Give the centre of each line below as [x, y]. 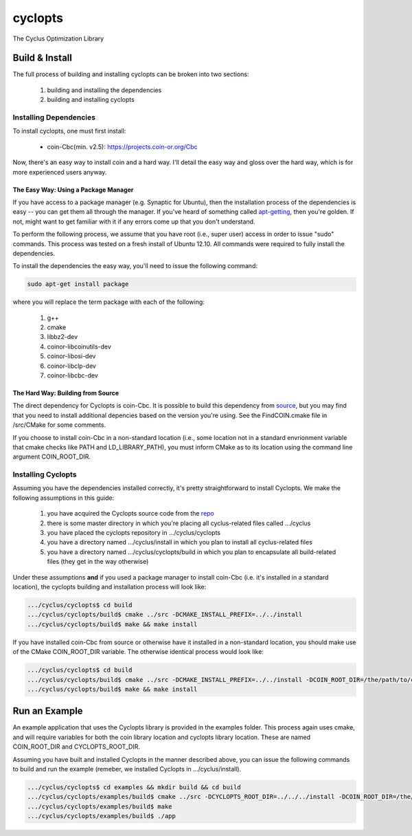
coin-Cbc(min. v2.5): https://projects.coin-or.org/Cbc [123, 146]
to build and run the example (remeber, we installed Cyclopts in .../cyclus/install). [127, 769]
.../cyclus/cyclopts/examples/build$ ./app [102, 816]
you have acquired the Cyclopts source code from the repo [130, 514]
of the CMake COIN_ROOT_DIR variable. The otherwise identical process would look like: [138, 652]
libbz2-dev [62, 337]
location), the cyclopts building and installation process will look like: [110, 586]
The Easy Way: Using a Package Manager [73, 190]
